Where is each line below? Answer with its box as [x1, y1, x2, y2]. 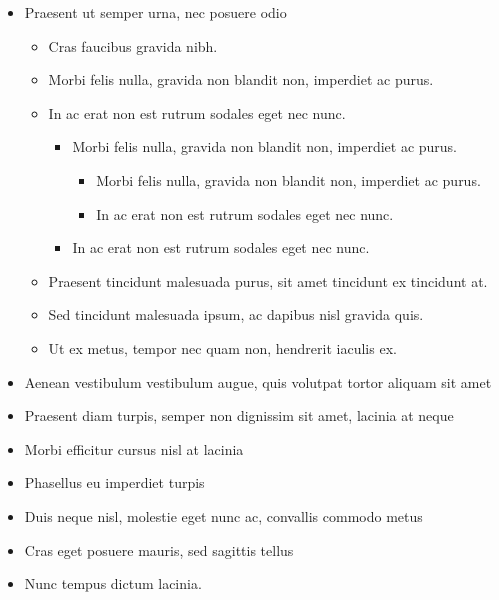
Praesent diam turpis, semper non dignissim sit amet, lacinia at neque [24, 405, 454, 426]
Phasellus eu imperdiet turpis [24, 472, 205, 493]
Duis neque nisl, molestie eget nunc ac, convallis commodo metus [24, 505, 423, 526]
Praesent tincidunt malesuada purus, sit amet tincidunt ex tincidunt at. [48, 270, 488, 291]
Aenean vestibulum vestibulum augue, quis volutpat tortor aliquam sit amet [24, 371, 492, 392]
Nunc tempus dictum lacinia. [24, 573, 202, 594]
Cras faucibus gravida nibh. [48, 35, 218, 56]
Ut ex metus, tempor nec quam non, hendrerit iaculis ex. [48, 337, 397, 358]
